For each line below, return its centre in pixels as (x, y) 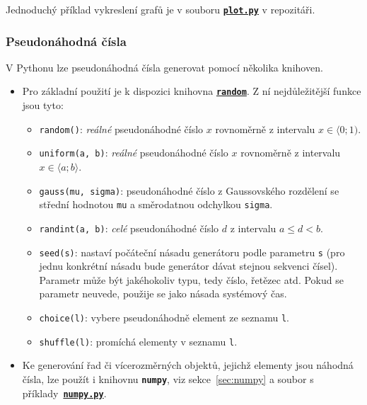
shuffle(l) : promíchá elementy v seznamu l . (138, 341)
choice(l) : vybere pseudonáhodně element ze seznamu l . (164, 318)
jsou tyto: (43, 105)
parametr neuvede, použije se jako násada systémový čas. (163, 293)
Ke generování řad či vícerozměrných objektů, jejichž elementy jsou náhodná (188, 365)
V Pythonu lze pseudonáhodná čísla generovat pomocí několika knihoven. (164, 67)
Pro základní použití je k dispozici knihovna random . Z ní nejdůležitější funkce (192, 91)
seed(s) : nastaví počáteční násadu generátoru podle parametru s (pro (192, 252)
